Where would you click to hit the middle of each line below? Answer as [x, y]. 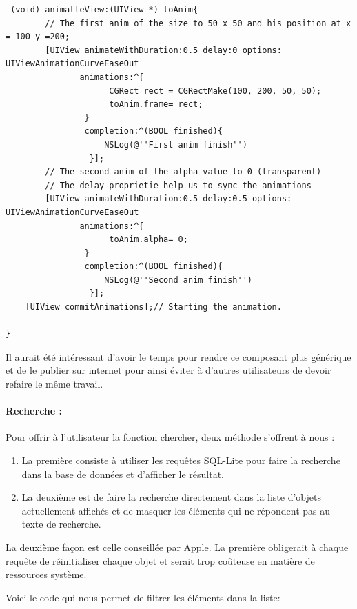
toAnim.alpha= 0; [149, 240]
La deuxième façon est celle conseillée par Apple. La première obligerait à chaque [177, 547]
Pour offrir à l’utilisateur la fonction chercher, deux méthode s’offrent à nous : [170, 437]
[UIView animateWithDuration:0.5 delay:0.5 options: [169, 199]
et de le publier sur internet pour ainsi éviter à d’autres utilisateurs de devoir [169, 370]
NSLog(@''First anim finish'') [176, 144]
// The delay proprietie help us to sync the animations [178, 185]
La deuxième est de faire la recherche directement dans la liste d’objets [172, 497]
